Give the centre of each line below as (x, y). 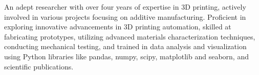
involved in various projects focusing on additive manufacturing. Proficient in (125, 16)
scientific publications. (39, 66)
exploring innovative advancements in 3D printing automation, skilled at (118, 27)
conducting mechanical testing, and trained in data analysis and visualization (125, 46)
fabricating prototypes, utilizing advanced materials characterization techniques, (130, 36)
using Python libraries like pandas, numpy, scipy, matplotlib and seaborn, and (126, 56)
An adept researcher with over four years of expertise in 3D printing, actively (125, 7)
